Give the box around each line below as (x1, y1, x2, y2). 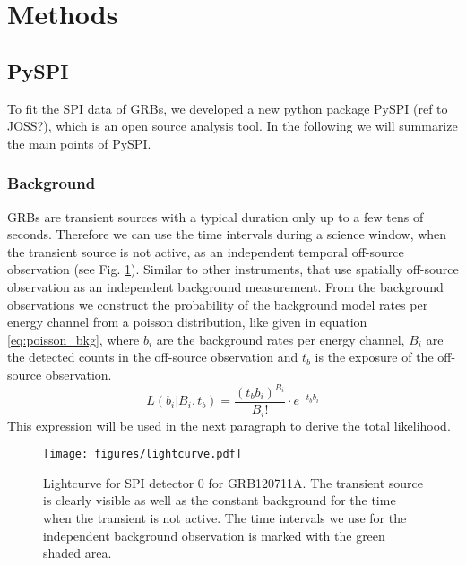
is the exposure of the (315, 347, 434, 366)
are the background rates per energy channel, (156, 330, 405, 348)
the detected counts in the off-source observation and (7, 347, 298, 366)
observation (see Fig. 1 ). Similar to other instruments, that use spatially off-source (7, 260, 459, 278)
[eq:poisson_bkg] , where (7, 330, 140, 348)
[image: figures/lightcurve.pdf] (43, 448, 242, 461)
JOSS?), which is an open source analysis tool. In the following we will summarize (7, 116, 458, 135)
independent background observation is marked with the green (43, 526, 385, 544)
